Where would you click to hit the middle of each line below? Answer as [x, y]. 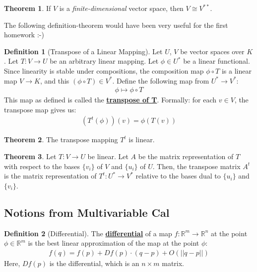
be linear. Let [108, 156]
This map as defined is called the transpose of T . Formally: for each [110, 100]
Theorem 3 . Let [30, 156]
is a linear [236, 70]
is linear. [142, 139]
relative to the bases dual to [178, 176]
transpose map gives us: [40, 109]
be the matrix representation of [186, 156]
